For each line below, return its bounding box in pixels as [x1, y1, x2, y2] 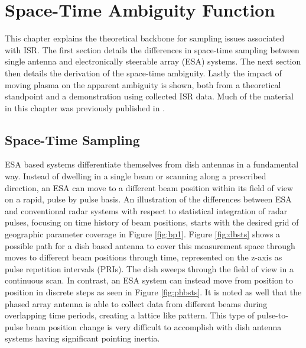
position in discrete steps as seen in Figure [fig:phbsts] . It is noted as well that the [5, 286, 302, 298]
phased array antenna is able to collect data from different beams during [5, 297, 268, 310]
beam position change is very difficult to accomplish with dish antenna [25, 320, 282, 333]
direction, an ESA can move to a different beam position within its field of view [5, 181, 294, 194]
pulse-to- [256, 309, 288, 321]
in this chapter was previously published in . [5, 101, 165, 114]
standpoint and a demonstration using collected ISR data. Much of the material [5, 90, 294, 102]
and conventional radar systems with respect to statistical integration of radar [5, 204, 288, 217]
